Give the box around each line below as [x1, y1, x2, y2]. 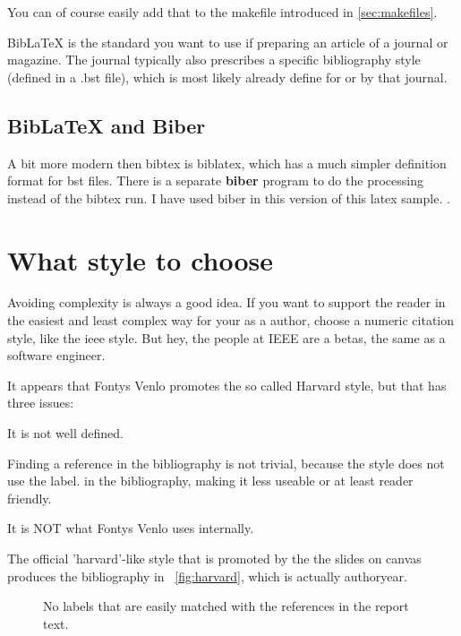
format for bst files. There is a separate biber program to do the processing [7, 171, 423, 190]
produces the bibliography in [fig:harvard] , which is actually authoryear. [7, 566, 407, 585]
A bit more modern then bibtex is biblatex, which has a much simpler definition [7, 153, 447, 172]
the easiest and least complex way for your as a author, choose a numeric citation [7, 311, 455, 330]
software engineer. [7, 346, 106, 365]
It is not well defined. [7, 424, 124, 443]
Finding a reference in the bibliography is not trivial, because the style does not [7, 453, 445, 472]
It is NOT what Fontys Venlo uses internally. [7, 519, 254, 537]
